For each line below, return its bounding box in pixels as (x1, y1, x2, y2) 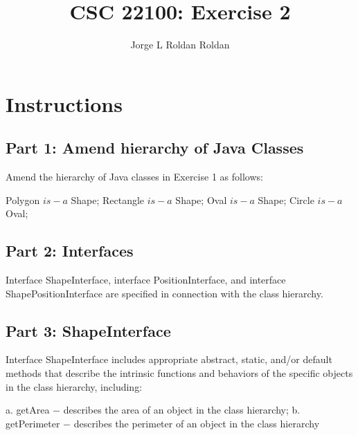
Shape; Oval (175, 192, 227, 207)
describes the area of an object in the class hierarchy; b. (63, 402, 301, 417)
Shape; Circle (258, 192, 314, 207)
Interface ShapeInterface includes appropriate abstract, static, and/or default (6, 352, 332, 367)
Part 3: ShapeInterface (6, 320, 171, 341)
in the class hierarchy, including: (6, 379, 143, 394)
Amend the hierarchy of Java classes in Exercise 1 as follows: (6, 169, 263, 184)
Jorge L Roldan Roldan (130, 37, 230, 52)
